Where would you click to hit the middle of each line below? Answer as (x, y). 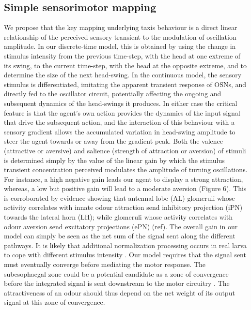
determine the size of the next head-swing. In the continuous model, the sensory (123, 75)
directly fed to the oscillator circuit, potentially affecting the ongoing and (113, 94)
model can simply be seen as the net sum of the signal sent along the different (120, 236)
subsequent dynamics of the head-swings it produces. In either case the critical (121, 103)
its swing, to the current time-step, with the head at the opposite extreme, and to (125, 65)
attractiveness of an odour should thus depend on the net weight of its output (119, 292)
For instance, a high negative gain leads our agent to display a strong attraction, (124, 179)
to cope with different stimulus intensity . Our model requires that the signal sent (125, 255)
